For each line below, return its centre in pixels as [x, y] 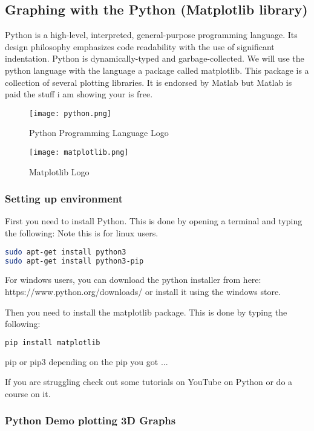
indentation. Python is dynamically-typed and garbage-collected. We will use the [155, 58]
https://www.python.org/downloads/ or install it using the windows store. [143, 292]
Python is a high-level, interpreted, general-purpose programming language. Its [151, 35]
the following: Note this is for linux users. [82, 233]
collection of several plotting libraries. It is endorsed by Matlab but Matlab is [149, 82]
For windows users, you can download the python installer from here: [133, 280]
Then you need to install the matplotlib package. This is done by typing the [146, 312]
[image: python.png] [70, 113]
